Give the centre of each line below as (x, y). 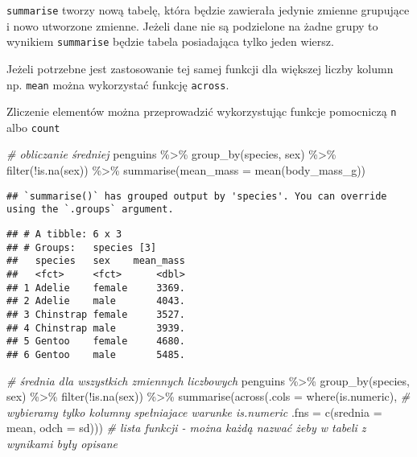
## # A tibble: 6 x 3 (64, 234)
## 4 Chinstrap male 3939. (96, 328)
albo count (33, 127)
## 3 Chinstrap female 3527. (96, 314)
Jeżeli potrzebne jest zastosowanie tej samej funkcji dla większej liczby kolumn (200, 68)
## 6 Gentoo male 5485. (96, 354)
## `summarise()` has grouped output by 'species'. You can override (197, 196)
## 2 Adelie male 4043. (96, 301)
